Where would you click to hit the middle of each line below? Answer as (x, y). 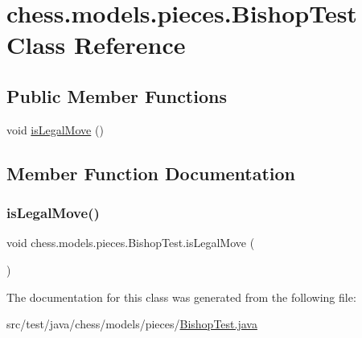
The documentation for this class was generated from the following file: (181, 297)
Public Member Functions (117, 95)
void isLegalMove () (55, 129)
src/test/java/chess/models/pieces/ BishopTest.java (132, 324)
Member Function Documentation (151, 173)
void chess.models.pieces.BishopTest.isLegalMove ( (131, 243)
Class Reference (96, 45)
